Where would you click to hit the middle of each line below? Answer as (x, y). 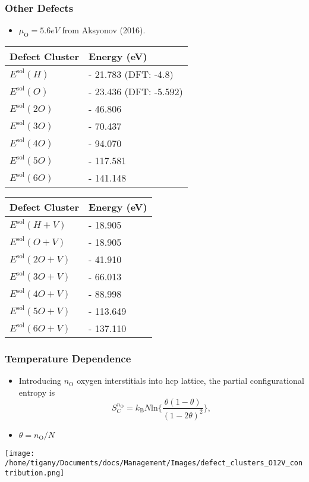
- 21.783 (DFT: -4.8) (131, 74)
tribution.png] (35, 473)
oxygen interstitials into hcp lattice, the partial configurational (190, 381)
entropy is (37, 392)
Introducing (40, 381)
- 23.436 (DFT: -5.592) (136, 92)
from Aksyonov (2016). (104, 30)
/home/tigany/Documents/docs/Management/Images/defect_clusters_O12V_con (154, 463)
